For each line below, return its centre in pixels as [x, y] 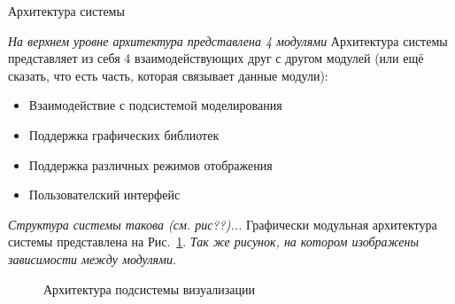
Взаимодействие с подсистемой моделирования [155, 105]
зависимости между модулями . [92, 258]
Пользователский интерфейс [104, 195]
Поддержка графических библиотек [124, 134]
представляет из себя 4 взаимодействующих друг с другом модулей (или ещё [216, 58]
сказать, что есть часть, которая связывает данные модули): [168, 75]
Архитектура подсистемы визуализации [149, 288]
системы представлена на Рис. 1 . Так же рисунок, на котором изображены [214, 242]
